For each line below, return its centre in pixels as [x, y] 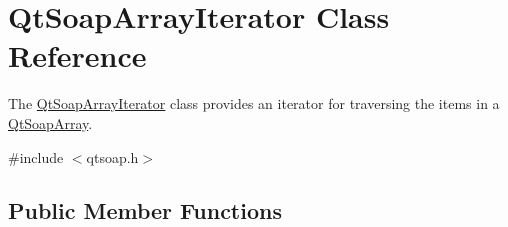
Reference [77, 55]
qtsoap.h [112, 156]
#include [36, 156]
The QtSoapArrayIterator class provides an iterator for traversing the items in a [254, 103]
